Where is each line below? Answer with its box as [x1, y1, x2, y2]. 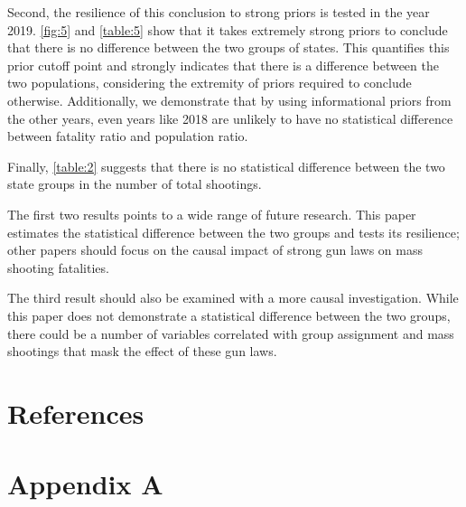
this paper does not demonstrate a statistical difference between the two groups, [7, 305, 451, 324]
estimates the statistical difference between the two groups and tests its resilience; [7, 222, 460, 241]
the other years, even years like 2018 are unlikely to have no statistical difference [7, 108, 453, 127]
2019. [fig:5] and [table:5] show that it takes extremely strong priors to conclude [7, 20, 448, 39]
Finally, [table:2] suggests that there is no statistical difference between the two [7, 156, 445, 175]
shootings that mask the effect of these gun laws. [7, 342, 277, 361]
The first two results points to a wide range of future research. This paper [7, 204, 416, 223]
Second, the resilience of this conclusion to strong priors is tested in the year [7, 3, 430, 21]
